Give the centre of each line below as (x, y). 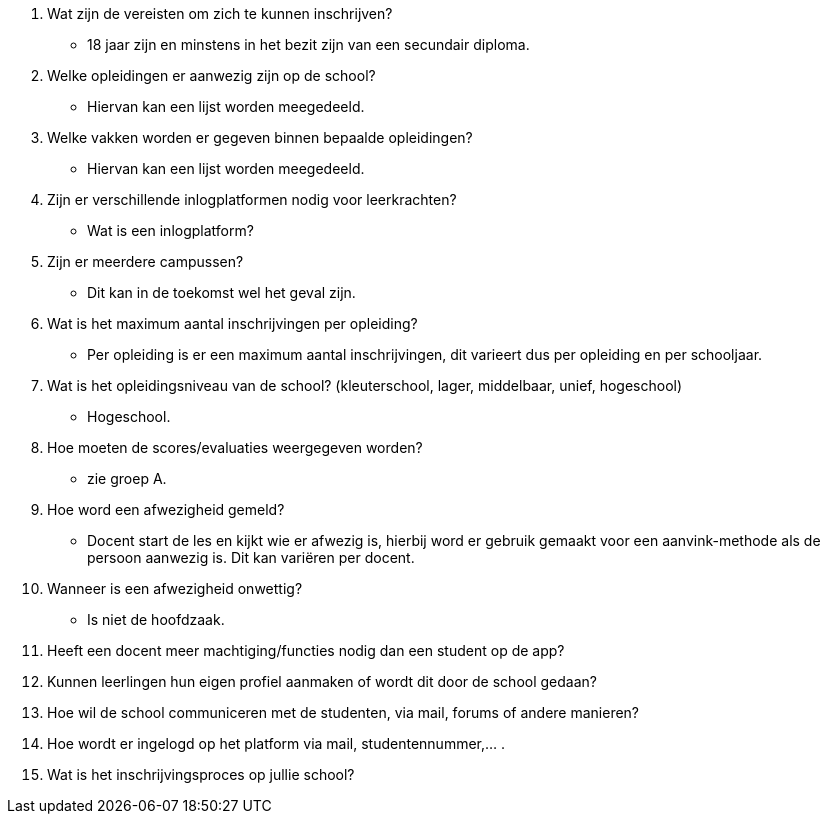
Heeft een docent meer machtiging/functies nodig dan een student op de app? (306, 650)
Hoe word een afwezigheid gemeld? (166, 509)
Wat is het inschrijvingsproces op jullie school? (201, 774)
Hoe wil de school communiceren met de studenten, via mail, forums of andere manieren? (343, 712)
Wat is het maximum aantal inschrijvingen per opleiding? (232, 323)
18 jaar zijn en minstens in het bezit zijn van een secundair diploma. (308, 44)
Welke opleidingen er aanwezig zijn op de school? (211, 75)
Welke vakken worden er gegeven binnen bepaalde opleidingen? (260, 137)
